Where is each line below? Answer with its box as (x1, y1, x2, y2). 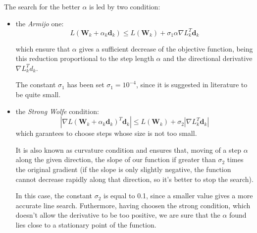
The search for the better (4, 1, 80, 11)
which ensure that (15, 43, 70, 54)
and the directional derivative (163, 53, 253, 63)
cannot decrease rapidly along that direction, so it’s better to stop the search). (15, 174, 254, 184)
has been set (67, 79, 104, 90)
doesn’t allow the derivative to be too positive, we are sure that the (15, 210, 220, 220)
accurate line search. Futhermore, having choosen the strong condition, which (15, 200, 251, 210)
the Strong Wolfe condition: (15, 106, 99, 116)
